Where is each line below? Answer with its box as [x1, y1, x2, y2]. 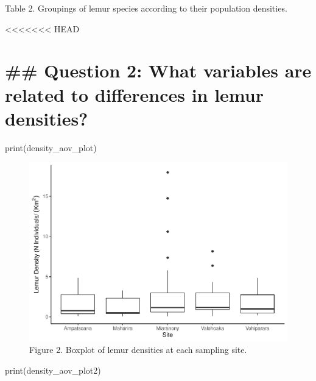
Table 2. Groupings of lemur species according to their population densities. [5, 2, 287, 14]
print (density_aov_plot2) [5, 364, 101, 376]
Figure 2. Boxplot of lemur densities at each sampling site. [29, 343, 247, 356]
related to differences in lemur [5, 82, 264, 107]
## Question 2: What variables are [5, 58, 312, 83]
